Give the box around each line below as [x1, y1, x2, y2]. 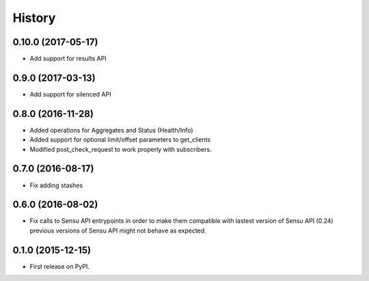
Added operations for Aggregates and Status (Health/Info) [29, 126, 194, 134]
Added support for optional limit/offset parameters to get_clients [29, 135, 211, 144]
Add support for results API [29, 55, 107, 63]
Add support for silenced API [29, 90, 111, 98]
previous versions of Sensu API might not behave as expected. [29, 226, 206, 235]
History [12, 10, 56, 25]
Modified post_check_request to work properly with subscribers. [29, 145, 212, 153]
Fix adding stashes [29, 181, 83, 189]
